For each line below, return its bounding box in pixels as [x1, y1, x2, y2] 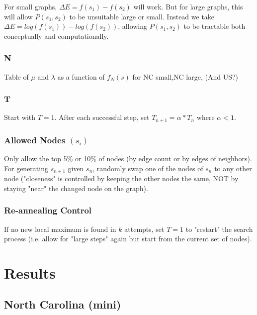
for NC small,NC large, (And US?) [132, 71, 239, 82]
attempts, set [124, 223, 165, 234]
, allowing [118, 21, 148, 31]
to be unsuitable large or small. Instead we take [69, 11, 215, 21]
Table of [4, 71, 29, 82]
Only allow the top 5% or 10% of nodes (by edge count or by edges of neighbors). [4, 153, 252, 164]
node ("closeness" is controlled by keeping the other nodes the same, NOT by [4, 173, 239, 184]
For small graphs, [4, 1, 57, 11]
